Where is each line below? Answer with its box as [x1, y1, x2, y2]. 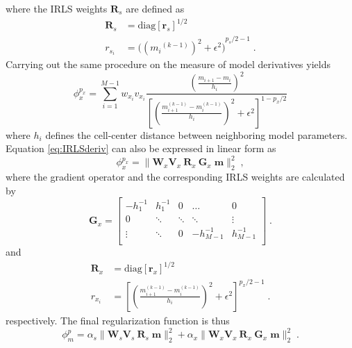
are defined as [126, 1, 185, 15]
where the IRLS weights [6, 1, 108, 15]
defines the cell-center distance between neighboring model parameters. [45, 127, 348, 142]
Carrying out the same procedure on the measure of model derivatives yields [6, 57, 330, 72]
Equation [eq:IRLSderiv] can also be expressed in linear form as [6, 141, 276, 156]
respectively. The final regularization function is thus [6, 313, 230, 327]
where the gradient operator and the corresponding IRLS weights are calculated [6, 169, 345, 184]
